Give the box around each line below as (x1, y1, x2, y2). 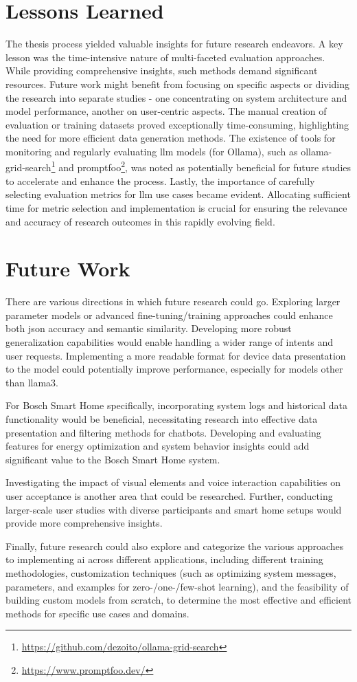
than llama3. (5, 375, 59, 389)
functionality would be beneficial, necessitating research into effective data (5, 411, 318, 426)
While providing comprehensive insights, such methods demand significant (5, 63, 318, 78)
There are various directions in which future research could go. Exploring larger (5, 294, 341, 309)
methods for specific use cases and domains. (5, 606, 189, 620)
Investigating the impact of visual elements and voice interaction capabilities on (5, 475, 341, 489)
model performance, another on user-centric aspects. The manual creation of (5, 104, 327, 118)
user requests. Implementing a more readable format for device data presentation (5, 348, 346, 362)
